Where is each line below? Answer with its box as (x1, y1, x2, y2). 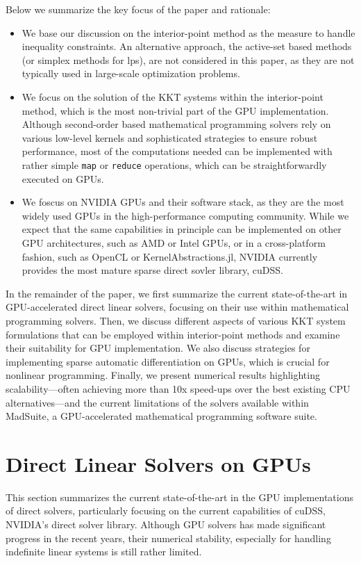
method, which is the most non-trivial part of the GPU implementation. (22, 103, 329, 117)
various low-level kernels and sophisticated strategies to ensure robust (22, 130, 318, 145)
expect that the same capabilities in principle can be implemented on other (22, 222, 342, 236)
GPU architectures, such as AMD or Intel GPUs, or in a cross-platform (22, 235, 326, 250)
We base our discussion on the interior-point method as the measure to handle (22, 25, 355, 40)
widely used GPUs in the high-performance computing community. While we (22, 208, 349, 222)
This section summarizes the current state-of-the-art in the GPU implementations (6, 489, 353, 504)
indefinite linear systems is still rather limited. (6, 544, 202, 559)
